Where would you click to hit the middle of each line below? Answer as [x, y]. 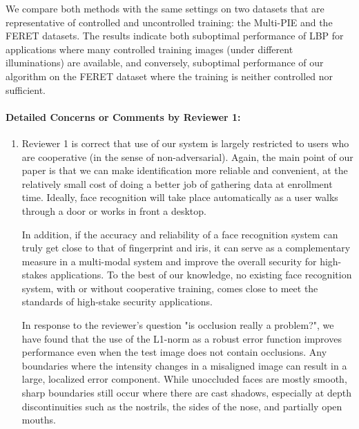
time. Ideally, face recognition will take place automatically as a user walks [180, 197]
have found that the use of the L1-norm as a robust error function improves [182, 338]
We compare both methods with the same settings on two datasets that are [165, 8]
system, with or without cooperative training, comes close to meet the [170, 288]
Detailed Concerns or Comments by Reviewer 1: [123, 116]
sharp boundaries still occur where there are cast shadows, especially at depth [186, 393]
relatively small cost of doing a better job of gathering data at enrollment [177, 183]
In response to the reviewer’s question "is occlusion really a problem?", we [178, 325]
